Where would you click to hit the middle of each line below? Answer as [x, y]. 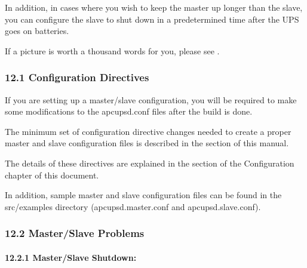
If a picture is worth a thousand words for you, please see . [112, 50]
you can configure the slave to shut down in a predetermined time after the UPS [152, 19]
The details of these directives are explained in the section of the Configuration [150, 163]
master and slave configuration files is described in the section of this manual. [147, 143]
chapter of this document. [52, 175]
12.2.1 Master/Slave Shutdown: [71, 257]
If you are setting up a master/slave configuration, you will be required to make [151, 99]
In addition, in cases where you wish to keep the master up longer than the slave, [154, 7]
